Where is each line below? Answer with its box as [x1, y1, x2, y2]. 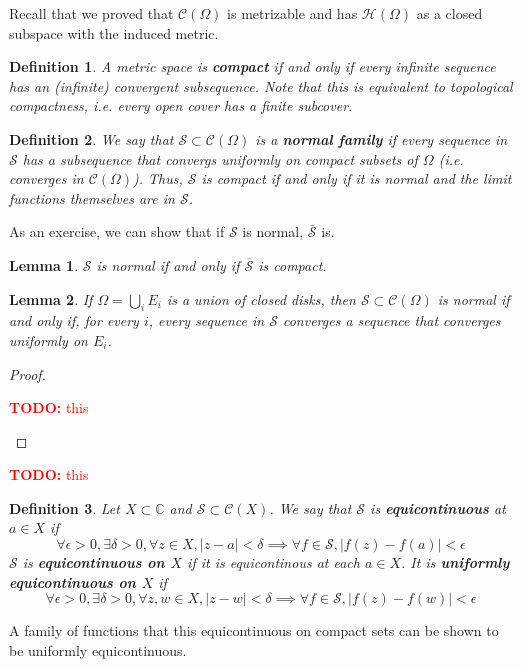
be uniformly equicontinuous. [9, 639, 187, 660]
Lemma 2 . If [9, 288, 93, 309]
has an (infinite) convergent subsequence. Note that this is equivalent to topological [9, 75, 513, 96]
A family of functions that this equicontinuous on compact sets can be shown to [9, 620, 499, 641]
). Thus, [133, 168, 183, 189]
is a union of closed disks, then [166, 288, 356, 309]
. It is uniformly [401, 552, 510, 573]
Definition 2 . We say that [9, 128, 174, 149]
